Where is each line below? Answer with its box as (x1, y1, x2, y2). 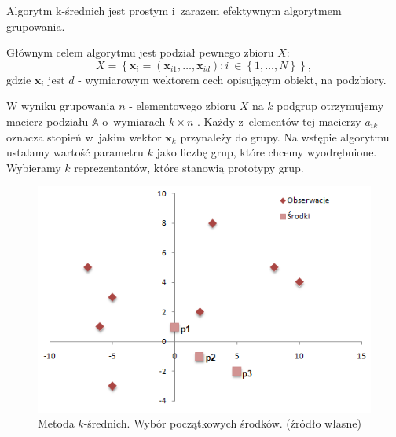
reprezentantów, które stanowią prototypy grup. (74, 159, 304, 175)
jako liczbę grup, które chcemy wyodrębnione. (156, 144, 377, 160)
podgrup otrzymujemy (277, 97, 384, 114)
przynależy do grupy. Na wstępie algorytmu (180, 128, 390, 145)
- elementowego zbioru (129, 97, 236, 114)
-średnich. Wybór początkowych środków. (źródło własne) (83, 415, 361, 431)
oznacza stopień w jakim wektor (6, 128, 162, 145)
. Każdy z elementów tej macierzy (196, 112, 361, 129)
